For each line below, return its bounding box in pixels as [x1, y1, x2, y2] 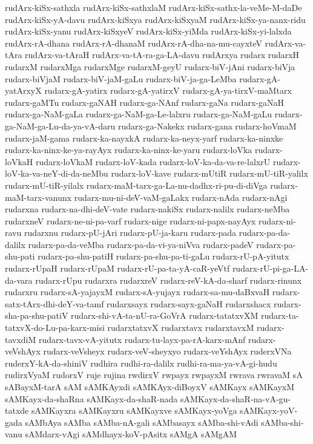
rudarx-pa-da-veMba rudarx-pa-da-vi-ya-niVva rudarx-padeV [28, 238, 254, 250]
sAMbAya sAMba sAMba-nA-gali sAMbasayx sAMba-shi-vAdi [25, 416, 259, 428]
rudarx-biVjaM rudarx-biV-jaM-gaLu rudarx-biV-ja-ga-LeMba [5, 72, 237, 85]
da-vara [5, 273, 33, 286]
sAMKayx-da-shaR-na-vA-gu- [180, 392, 291, 405]
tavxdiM [5, 333, 36, 345]
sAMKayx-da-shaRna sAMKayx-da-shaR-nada [5, 392, 178, 405]
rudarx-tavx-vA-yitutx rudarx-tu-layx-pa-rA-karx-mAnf [39, 333, 246, 345]
